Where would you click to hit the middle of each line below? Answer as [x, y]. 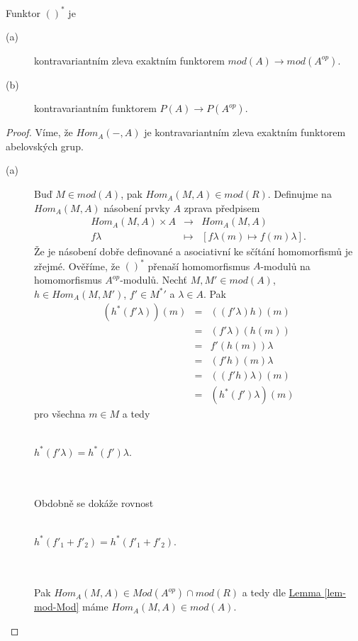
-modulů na [285, 266]
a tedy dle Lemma [281, 592]
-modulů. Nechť [154, 279]
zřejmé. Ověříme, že [77, 266]
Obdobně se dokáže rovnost [94, 503]
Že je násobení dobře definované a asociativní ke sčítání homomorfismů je [194, 251]
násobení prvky [137, 207]
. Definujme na [300, 194]
